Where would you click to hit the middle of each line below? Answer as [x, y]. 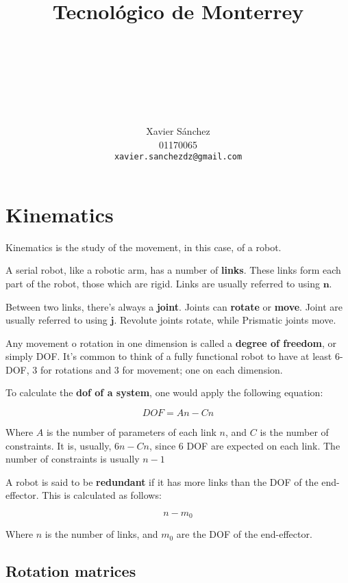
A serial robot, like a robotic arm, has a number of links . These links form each [173, 270]
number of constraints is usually [73, 459]
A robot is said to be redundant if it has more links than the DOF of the [162, 481]
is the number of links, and [101, 534]
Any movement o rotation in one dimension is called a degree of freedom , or [171, 342]
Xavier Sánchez [178, 130]
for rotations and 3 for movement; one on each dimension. [161, 369]
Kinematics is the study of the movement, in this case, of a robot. [144, 247]
